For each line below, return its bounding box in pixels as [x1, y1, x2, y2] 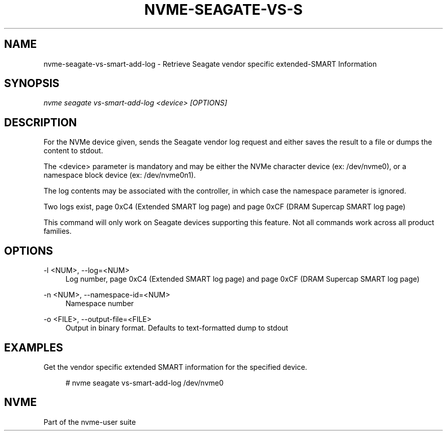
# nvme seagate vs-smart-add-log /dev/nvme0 [65, 378, 224, 387]
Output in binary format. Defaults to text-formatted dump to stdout [65, 323, 288, 333]
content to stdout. [43, 146, 103, 155]
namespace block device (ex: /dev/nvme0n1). [43, 171, 196, 180]
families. [43, 227, 72, 236]
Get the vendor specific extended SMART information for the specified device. [43, 362, 307, 371]
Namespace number [65, 299, 134, 308]
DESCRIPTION [4, 116, 77, 129]
